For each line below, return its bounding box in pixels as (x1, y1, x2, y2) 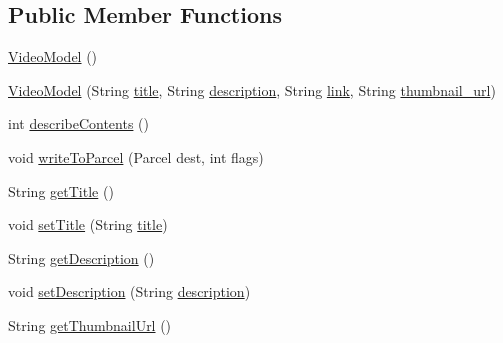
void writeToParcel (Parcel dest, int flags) (8, 146, 264, 167)
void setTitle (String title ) (8, 214, 168, 235)
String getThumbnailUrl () (8, 314, 172, 335)
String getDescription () (8, 247, 155, 268)
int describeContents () (8, 113, 149, 134)
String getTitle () (8, 180, 114, 201)
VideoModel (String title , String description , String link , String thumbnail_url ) (8, 79, 496, 100)
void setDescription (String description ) (8, 281, 251, 302)
